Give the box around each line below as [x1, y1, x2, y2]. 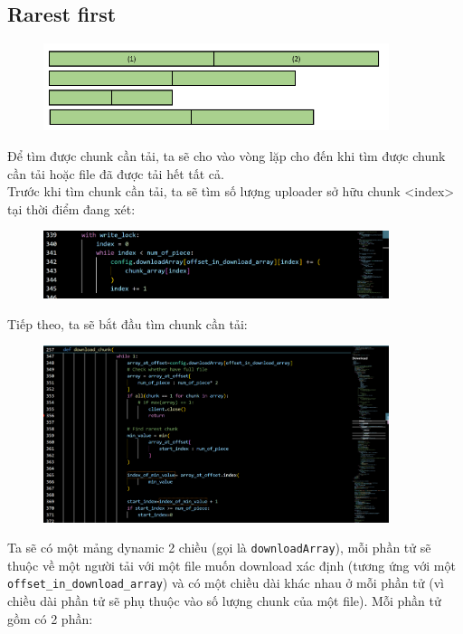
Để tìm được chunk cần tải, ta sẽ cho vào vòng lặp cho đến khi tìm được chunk [7, 147, 446, 166]
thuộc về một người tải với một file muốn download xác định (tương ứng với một [7, 555, 456, 574]
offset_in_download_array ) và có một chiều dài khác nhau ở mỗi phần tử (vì [7, 573, 444, 592]
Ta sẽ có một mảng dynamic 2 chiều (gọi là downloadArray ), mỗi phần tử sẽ [7, 538, 431, 557]
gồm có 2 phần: [7, 609, 93, 628]
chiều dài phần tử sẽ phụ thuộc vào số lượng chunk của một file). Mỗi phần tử [7, 591, 441, 610]
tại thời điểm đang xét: [7, 199, 136, 218]
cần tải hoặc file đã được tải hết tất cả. [7, 164, 224, 183]
